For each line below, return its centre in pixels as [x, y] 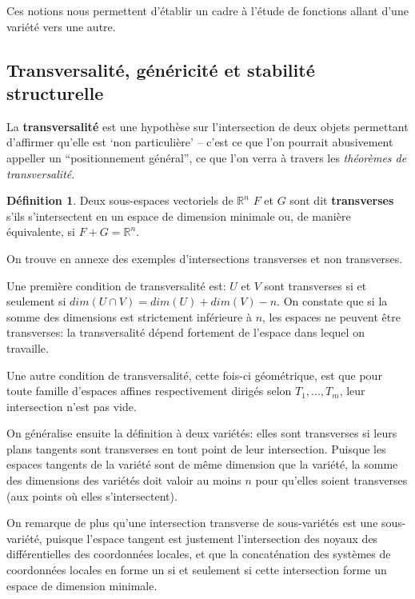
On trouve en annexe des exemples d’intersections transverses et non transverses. [205, 258]
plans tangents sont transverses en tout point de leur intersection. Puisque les [196, 448]
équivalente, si [41, 232]
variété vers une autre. [61, 26]
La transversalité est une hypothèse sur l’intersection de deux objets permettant [207, 126]
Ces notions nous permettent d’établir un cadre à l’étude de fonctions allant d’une [207, 10]
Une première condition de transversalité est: [116, 285]
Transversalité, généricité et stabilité [161, 69]
